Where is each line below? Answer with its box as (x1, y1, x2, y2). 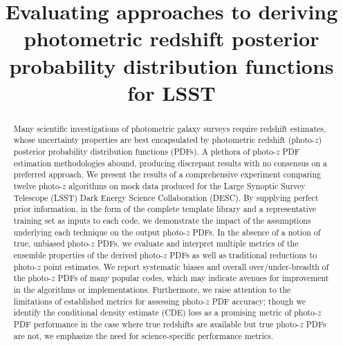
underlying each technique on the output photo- (13, 226, 186, 238)
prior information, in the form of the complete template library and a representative (13, 203, 317, 215)
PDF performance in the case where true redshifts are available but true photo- (13, 318, 300, 329)
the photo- (13, 272, 51, 284)
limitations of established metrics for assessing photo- (13, 295, 206, 307)
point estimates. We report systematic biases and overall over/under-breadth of (43, 260, 329, 272)
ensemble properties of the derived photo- (13, 249, 163, 260)
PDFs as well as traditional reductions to (169, 249, 317, 260)
